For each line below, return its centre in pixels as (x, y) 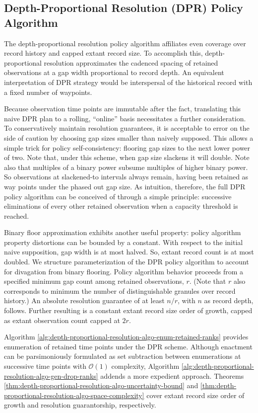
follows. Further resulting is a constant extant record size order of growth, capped (128, 310)
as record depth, (229, 300)
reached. (17, 215)
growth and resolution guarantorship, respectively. (80, 405)
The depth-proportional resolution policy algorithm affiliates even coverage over (125, 43)
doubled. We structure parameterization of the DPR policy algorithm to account (127, 262)
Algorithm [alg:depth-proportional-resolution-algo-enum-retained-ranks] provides (126, 337)
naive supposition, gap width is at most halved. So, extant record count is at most (129, 252)
